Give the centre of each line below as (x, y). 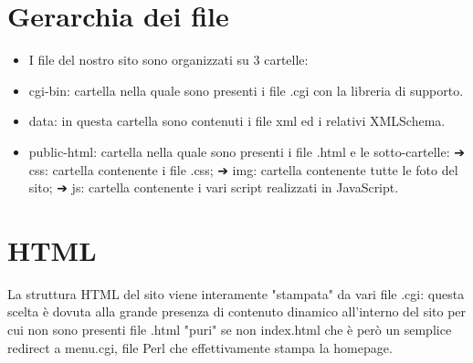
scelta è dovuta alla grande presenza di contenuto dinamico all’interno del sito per (237, 311)
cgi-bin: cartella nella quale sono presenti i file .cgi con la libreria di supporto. (246, 90)
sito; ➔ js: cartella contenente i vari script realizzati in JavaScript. (214, 187)
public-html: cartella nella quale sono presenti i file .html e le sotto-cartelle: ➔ (247, 151)
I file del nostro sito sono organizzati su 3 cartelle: (168, 60)
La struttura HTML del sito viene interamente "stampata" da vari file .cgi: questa (236, 293)
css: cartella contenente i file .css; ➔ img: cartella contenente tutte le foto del (243, 169)
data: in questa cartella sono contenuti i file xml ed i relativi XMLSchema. (237, 121)
